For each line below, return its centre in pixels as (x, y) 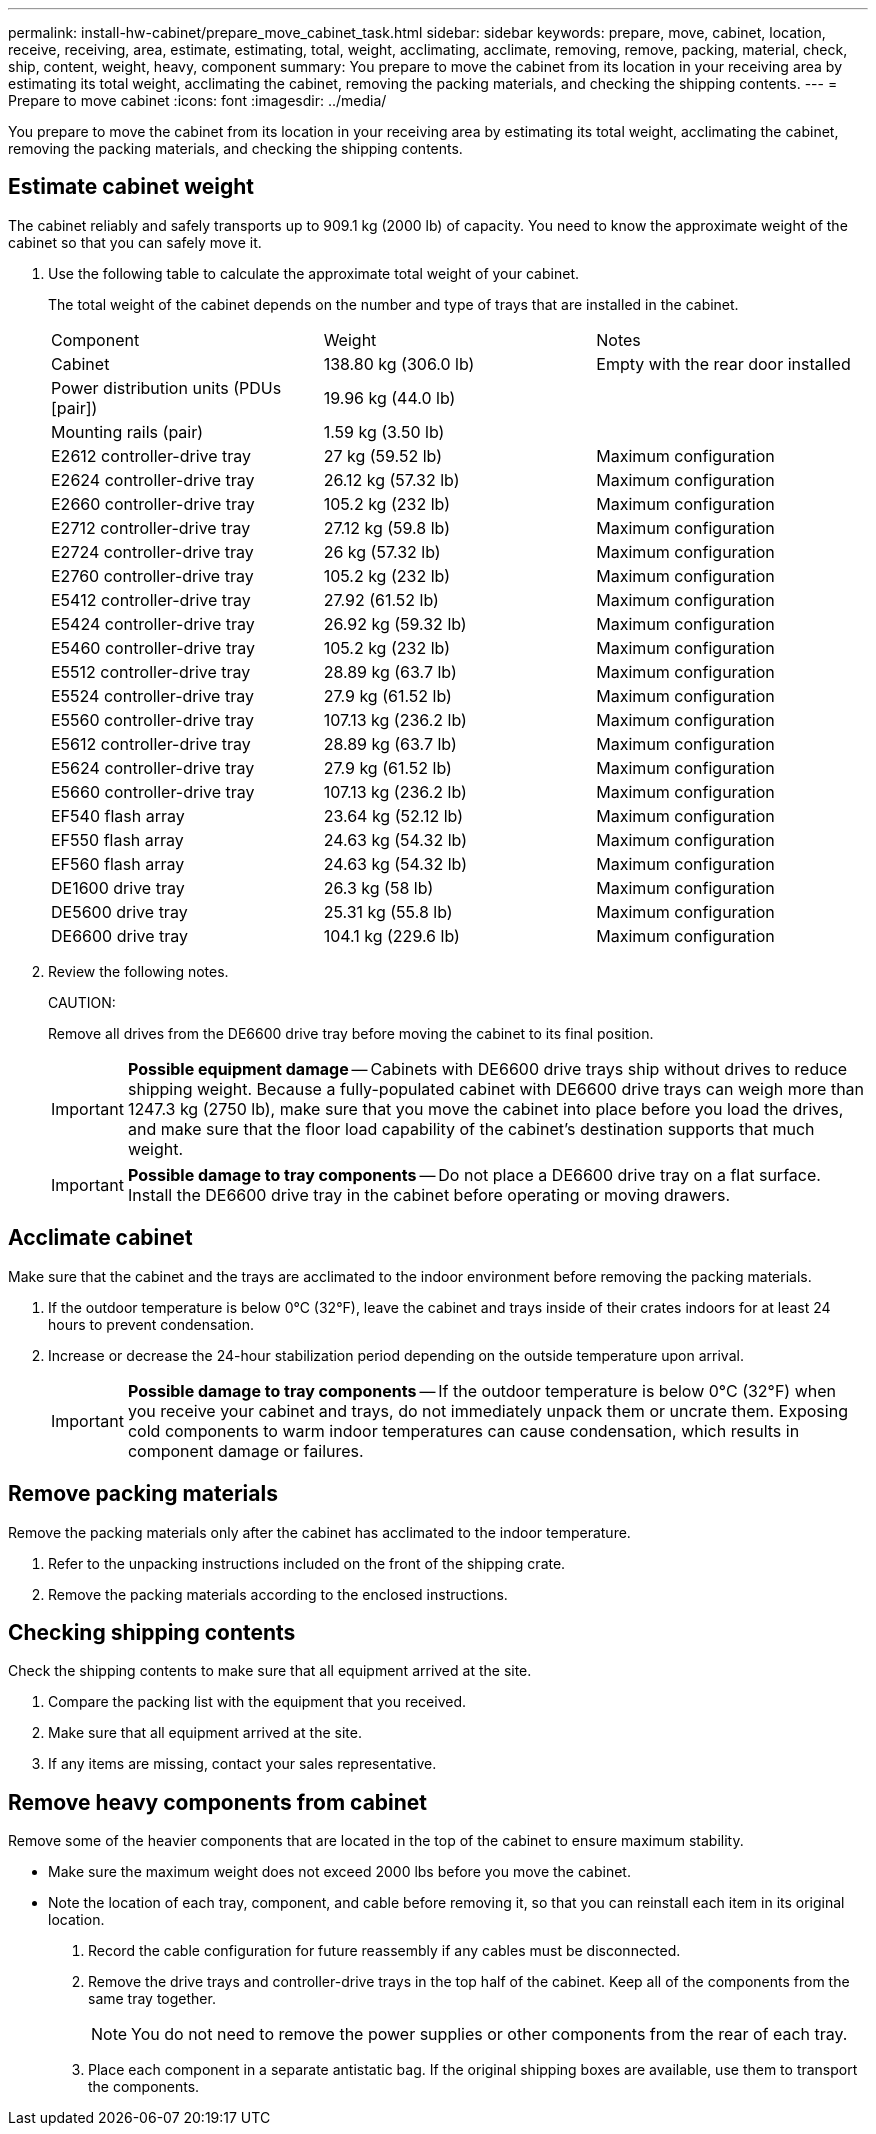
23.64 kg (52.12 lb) (393, 815)
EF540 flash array (118, 815)
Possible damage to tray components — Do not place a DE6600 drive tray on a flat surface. (474, 1174)
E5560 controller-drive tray (153, 719)
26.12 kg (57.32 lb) (391, 479)
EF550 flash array (117, 839)
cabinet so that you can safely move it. (135, 242)
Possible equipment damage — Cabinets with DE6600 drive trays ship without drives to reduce (487, 1068)
